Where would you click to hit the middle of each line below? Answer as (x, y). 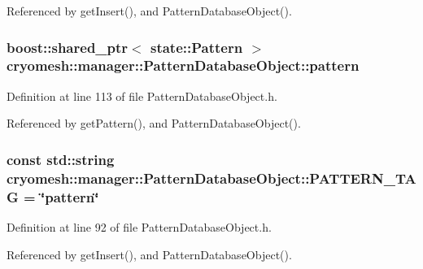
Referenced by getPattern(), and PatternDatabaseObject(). (154, 123)
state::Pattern (196, 47)
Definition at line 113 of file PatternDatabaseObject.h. (142, 95)
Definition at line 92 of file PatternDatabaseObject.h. (139, 226)
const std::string (61, 159)
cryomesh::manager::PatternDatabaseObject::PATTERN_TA (211, 178)
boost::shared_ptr (68, 47)
